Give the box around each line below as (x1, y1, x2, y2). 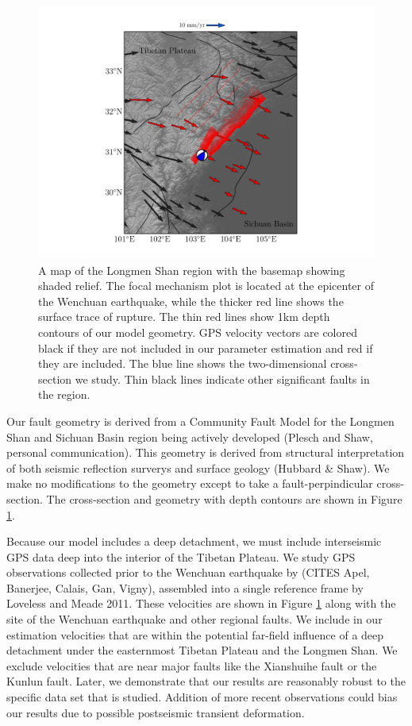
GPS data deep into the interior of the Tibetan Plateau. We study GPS (6, 548, 356, 565)
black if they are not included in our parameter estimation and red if (38, 339, 373, 356)
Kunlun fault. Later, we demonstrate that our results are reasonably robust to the (6, 673, 406, 689)
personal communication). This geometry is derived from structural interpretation (6, 444, 405, 461)
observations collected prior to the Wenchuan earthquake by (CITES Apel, (6, 564, 370, 581)
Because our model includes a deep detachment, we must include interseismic (6, 533, 382, 550)
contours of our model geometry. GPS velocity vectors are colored (38, 323, 357, 340)
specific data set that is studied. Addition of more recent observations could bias (6, 689, 398, 705)
